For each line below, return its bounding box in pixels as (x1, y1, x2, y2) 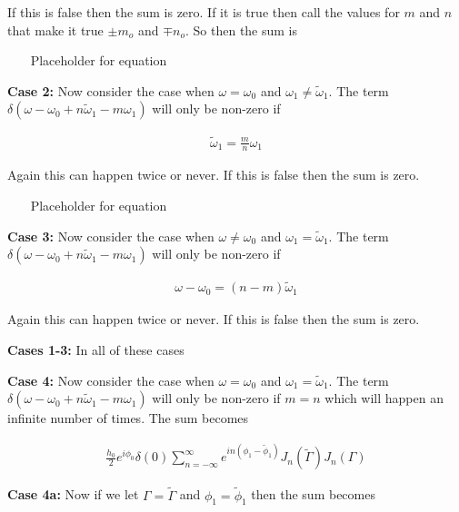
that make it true (7, 20, 104, 39)
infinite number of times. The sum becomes (7, 409, 249, 428)
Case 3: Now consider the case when (7, 226, 215, 245)
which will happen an (324, 389, 444, 408)
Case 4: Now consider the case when (7, 370, 215, 389)
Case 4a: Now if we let (7, 485, 139, 504)
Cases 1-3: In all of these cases (7, 340, 185, 359)
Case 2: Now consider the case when (7, 81, 215, 100)
